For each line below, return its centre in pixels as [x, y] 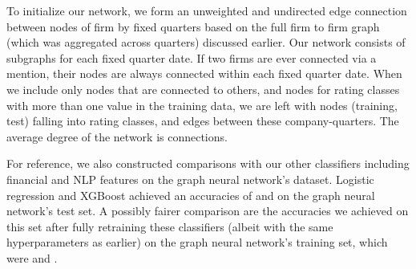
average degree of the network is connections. [117, 136]
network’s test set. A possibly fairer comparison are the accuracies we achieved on [208, 211]
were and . [32, 257]
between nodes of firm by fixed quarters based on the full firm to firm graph [193, 26]
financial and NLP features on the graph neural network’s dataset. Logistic [190, 179]
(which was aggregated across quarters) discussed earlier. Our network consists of [206, 42]
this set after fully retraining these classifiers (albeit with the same [170, 226]
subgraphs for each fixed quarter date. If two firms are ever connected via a [192, 57]
